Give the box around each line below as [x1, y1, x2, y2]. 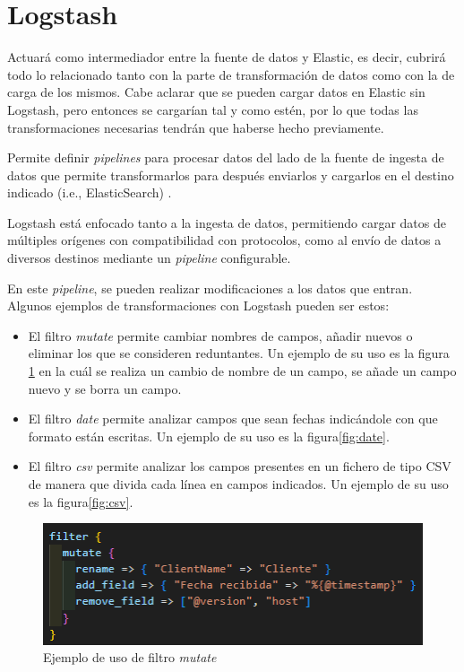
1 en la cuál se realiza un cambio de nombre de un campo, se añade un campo [28, 362, 457, 380]
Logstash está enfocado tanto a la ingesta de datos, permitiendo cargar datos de [7, 213, 446, 231]
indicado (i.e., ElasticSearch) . [7, 183, 172, 202]
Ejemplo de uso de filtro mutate [43, 648, 217, 667]
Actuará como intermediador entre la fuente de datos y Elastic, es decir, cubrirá [7, 48, 446, 66]
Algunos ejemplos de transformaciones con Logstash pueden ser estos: [7, 296, 390, 315]
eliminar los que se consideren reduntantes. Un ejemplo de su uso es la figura [28, 344, 450, 362]
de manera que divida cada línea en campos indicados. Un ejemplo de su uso [28, 475, 449, 493]
